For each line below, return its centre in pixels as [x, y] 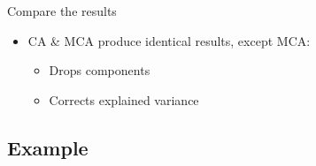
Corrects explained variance [124, 99]
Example [48, 147]
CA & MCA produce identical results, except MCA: [169, 40]
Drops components [100, 70]
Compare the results [62, 11]
